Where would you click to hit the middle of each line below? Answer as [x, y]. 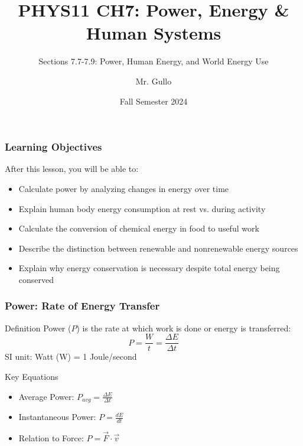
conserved [36, 279]
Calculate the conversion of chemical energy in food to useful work [139, 228]
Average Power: [46, 396]
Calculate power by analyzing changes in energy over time [124, 188]
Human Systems [154, 33]
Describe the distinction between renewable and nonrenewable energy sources [158, 248]
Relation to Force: [51, 438]
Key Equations [32, 377]
